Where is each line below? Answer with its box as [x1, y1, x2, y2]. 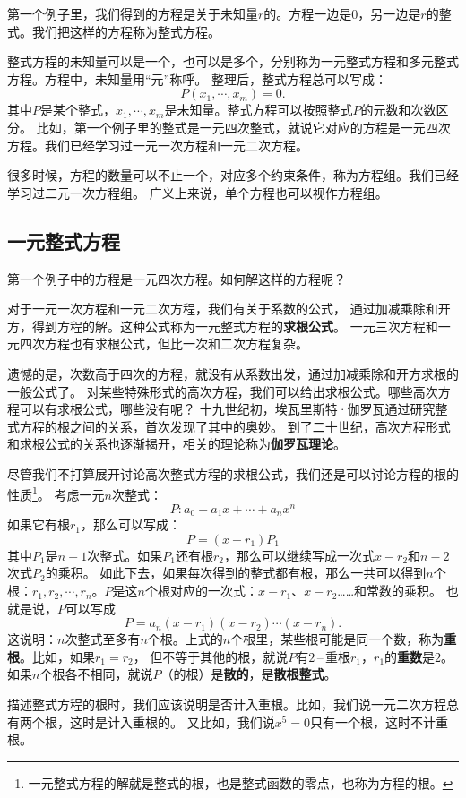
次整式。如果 [87, 545, 163, 564]
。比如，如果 [20, 647, 95, 665]
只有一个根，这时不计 [310, 712, 436, 731]
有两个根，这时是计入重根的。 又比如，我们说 [7, 712, 275, 731]
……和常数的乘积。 [337, 581, 443, 600]
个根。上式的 [147, 630, 223, 648]
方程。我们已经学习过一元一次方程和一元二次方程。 [7, 135, 308, 154]
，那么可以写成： [81, 515, 182, 534]
